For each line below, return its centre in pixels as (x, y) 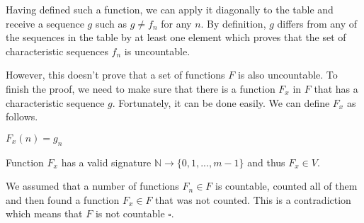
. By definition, (233, 23)
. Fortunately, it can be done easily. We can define (221, 102)
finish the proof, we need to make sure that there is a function (141, 88)
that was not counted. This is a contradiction (253, 199)
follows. (22, 116)
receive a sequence (45, 23)
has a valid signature (106, 162)
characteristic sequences (57, 51)
